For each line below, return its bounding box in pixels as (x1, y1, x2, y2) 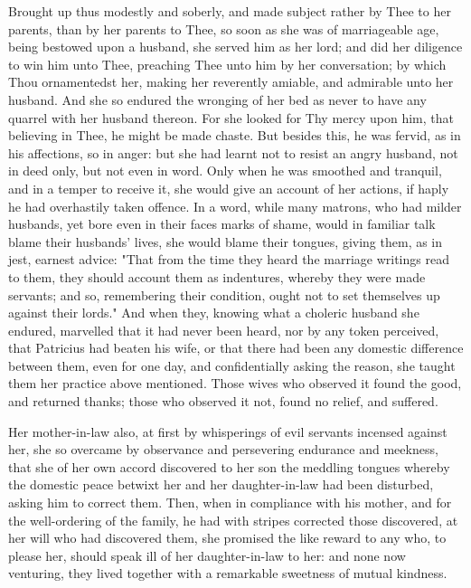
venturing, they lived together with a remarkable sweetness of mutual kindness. (8, 564, 447, 583)
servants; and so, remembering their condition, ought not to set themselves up (8, 285, 440, 304)
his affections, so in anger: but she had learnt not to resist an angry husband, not (8, 143, 458, 162)
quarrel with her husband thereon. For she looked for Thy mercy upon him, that (8, 108, 455, 127)
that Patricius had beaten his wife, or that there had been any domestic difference (8, 338, 464, 357)
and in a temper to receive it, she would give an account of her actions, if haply (8, 178, 449, 197)
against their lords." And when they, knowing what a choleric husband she (8, 303, 419, 322)
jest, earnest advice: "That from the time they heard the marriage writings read (8, 250, 449, 269)
